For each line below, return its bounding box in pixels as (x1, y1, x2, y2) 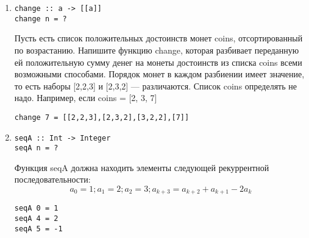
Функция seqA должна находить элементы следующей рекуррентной (14, 161, 269, 173)
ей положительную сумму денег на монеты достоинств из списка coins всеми (14, 55, 302, 68)
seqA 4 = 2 (14, 214, 59, 223)
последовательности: (14, 173, 91, 186)
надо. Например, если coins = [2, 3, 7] (14, 91, 157, 104)
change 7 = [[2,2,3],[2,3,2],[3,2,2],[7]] (14, 113, 190, 122)
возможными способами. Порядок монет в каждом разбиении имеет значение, (14, 68, 305, 80)
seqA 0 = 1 (14, 204, 59, 213)
